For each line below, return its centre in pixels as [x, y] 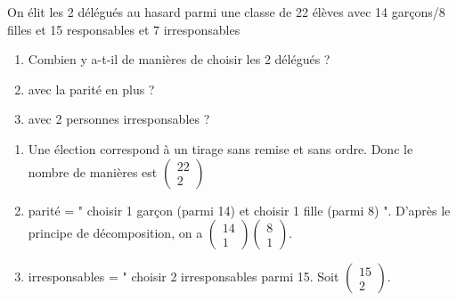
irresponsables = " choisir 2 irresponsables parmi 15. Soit [184, 277]
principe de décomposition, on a [115, 233]
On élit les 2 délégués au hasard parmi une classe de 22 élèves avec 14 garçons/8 [226, 12]
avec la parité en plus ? [91, 89]
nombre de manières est [93, 171]
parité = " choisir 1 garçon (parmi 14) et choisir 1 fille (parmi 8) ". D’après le [239, 210]
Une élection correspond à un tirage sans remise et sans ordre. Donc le [220, 148]
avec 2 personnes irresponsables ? [119, 119]
